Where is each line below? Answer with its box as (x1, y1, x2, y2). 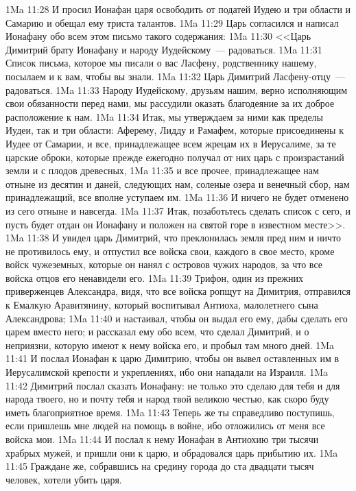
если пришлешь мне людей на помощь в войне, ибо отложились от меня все (5, 418, 325, 433)
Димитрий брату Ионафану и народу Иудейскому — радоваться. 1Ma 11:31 (5, 42, 322, 56)
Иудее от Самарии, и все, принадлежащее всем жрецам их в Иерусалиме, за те (5, 136, 336, 150)
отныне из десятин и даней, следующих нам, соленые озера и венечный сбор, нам (5, 176, 350, 191)
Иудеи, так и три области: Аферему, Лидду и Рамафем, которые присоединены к (5, 123, 344, 137)
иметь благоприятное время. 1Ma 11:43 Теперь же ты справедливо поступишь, (5, 405, 335, 419)
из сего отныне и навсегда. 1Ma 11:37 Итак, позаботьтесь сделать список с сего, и (5, 203, 351, 217)
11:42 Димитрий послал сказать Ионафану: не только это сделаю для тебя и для (5, 378, 340, 392)
